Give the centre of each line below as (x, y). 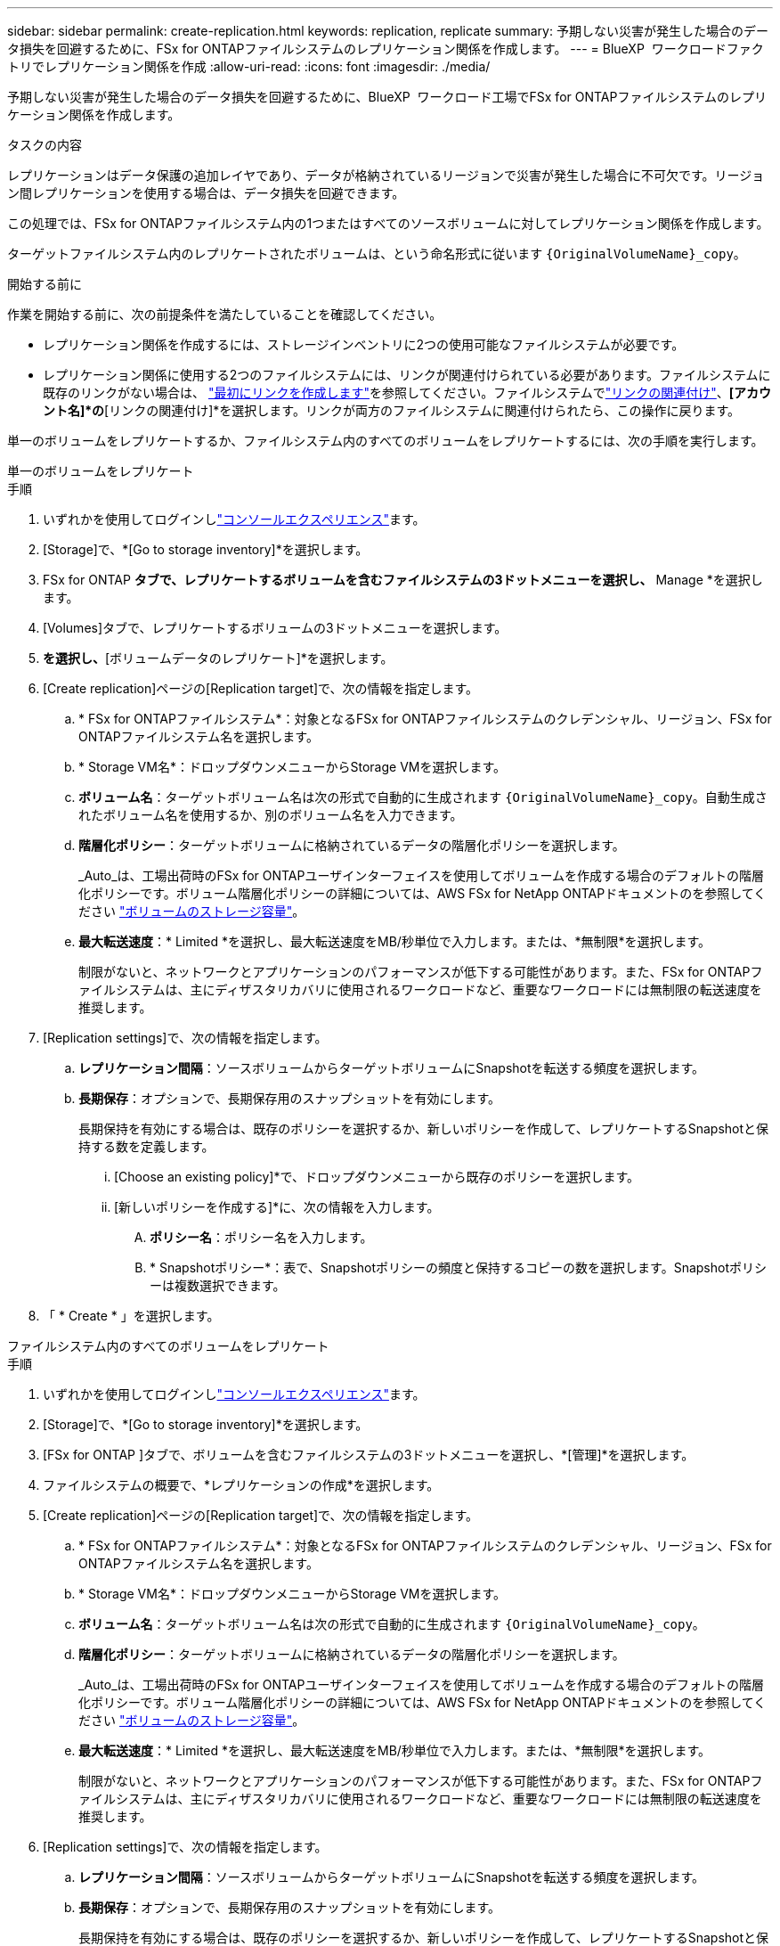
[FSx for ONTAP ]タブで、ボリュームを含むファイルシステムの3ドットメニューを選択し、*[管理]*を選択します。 (369, 1455)
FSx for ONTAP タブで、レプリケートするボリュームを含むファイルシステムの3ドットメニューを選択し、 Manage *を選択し (403, 580)
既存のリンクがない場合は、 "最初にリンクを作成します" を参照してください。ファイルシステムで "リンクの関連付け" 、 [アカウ (407, 392)
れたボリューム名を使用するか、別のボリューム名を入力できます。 (271, 815)
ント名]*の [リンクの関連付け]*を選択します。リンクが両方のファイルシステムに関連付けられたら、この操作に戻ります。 (392, 410)
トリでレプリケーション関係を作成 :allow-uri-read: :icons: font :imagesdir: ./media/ (249, 66)
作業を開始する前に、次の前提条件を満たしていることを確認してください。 (225, 314)
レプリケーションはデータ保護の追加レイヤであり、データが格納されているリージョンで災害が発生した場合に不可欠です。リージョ (386, 175)
